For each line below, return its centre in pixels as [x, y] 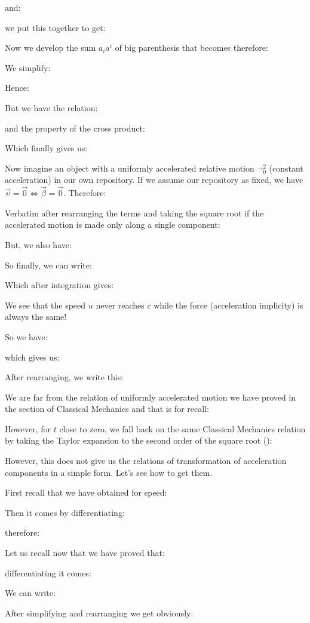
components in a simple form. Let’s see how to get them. [109, 472]
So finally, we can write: [48, 265]
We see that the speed [45, 305]
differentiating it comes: [48, 572]
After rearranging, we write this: [64, 377]
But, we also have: [38, 244]
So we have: [26, 336]
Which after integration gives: [59, 285]
